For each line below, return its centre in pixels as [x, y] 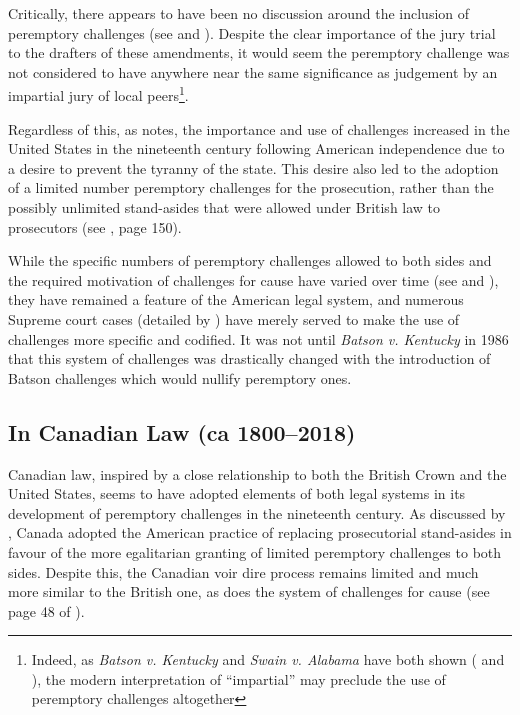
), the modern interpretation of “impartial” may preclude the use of [238, 678]
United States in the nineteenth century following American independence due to [256, 148]
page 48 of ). [46, 610]
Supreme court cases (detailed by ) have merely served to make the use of [234, 318]
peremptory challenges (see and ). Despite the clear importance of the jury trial [252, 32]
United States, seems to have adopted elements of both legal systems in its [237, 493]
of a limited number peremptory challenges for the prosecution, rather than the [251, 187]
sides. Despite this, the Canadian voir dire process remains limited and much [243, 571]
